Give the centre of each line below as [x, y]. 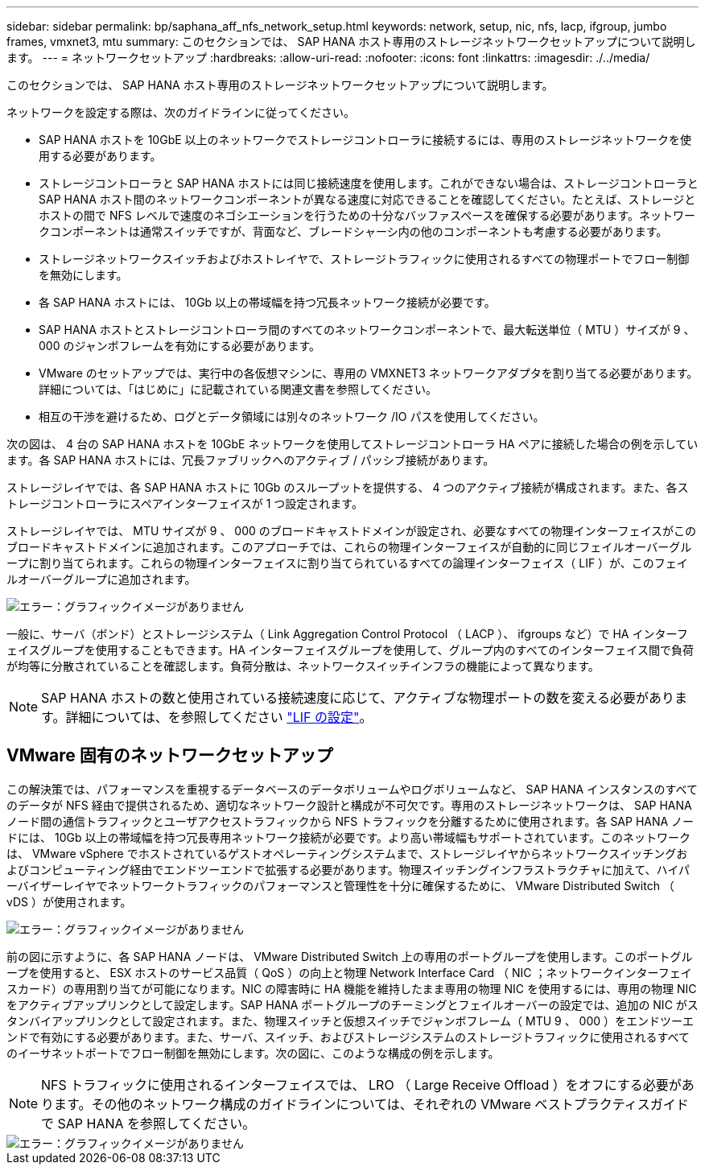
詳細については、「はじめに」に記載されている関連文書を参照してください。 [238, 389]
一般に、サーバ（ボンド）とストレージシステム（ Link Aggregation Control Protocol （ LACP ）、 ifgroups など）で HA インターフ [347, 634]
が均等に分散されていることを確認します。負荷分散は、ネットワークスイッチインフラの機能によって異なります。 [303, 666]
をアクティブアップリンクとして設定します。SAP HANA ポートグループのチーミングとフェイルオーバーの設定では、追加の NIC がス [352, 1004]
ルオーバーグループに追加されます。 [101, 579]
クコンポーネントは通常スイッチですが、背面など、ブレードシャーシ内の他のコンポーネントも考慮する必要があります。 [353, 231]
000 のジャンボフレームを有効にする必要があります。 [180, 346]
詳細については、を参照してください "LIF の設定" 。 [219, 717]
